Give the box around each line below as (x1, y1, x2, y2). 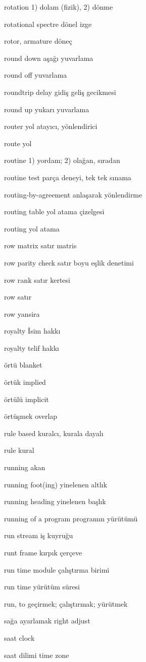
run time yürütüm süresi (4, 581, 80, 592)
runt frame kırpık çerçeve (4, 547, 82, 557)
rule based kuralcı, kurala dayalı (4, 427, 104, 438)
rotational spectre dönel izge (4, 18, 92, 29)
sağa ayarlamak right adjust (4, 615, 90, 626)
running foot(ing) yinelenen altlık (4, 479, 107, 489)
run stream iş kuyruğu (4, 530, 73, 541)
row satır (4, 291, 32, 302)
